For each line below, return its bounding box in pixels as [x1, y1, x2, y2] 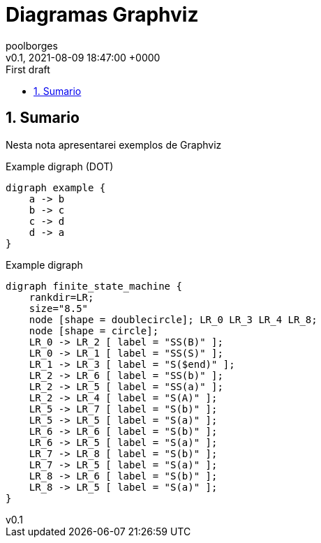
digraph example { [6, 181, 106, 193]
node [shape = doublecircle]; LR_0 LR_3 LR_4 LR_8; [29, 313, 318, 325]
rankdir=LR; [29, 291, 94, 303]
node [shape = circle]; [29, 325, 159, 336]
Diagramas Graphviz [6, 3, 199, 27]
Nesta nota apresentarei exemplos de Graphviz [6, 138, 222, 151]
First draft [6, 63, 50, 75]
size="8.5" [29, 302, 89, 314]
